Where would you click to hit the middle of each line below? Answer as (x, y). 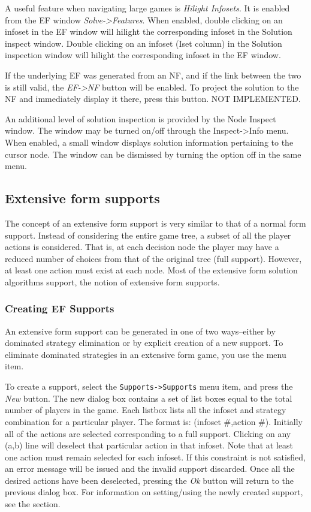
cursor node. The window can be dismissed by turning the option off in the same (153, 154)
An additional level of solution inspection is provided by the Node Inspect (141, 118)
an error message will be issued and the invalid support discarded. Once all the (150, 469)
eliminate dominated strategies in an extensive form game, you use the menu (146, 354)
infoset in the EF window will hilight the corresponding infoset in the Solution (149, 31)
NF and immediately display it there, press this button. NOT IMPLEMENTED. (153, 99)
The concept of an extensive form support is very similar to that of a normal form (155, 223)
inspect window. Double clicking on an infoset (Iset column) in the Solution (144, 43)
